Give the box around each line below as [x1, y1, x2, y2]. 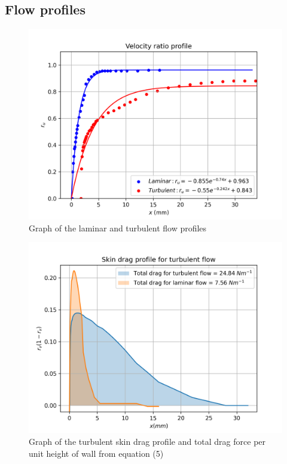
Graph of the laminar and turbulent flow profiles [29, 221, 207, 234]
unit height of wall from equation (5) [29, 447, 164, 459]
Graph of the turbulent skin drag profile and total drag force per [29, 435, 266, 447]
